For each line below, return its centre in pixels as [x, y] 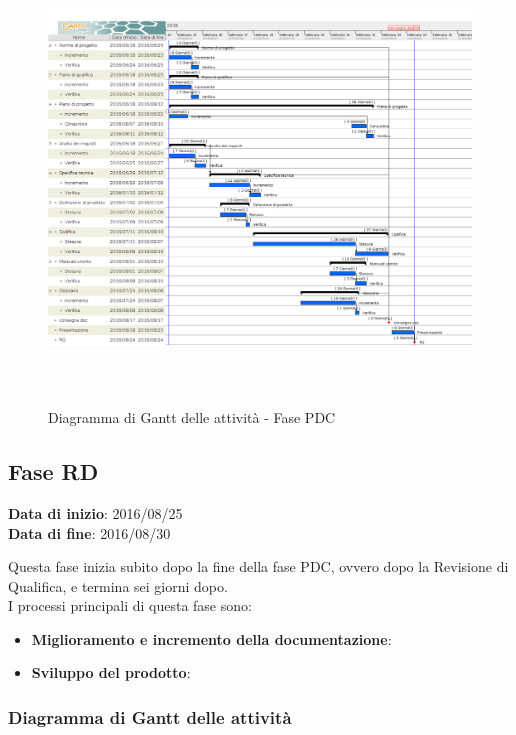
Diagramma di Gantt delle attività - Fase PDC [192, 417]
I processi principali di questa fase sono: [130, 605]
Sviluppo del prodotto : [111, 672]
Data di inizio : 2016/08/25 [95, 512]
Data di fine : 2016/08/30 [89, 532]
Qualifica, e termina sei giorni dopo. [118, 585]
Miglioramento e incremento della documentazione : [211, 638]
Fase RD [53, 471]
